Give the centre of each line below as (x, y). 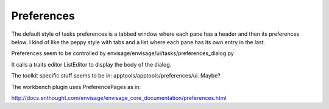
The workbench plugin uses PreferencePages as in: (76, 87)
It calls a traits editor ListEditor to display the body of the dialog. (91, 64)
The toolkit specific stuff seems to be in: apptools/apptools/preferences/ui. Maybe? (116, 76)
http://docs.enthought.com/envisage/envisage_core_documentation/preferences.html (119, 97)
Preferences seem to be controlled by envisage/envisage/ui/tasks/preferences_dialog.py (122, 53)
